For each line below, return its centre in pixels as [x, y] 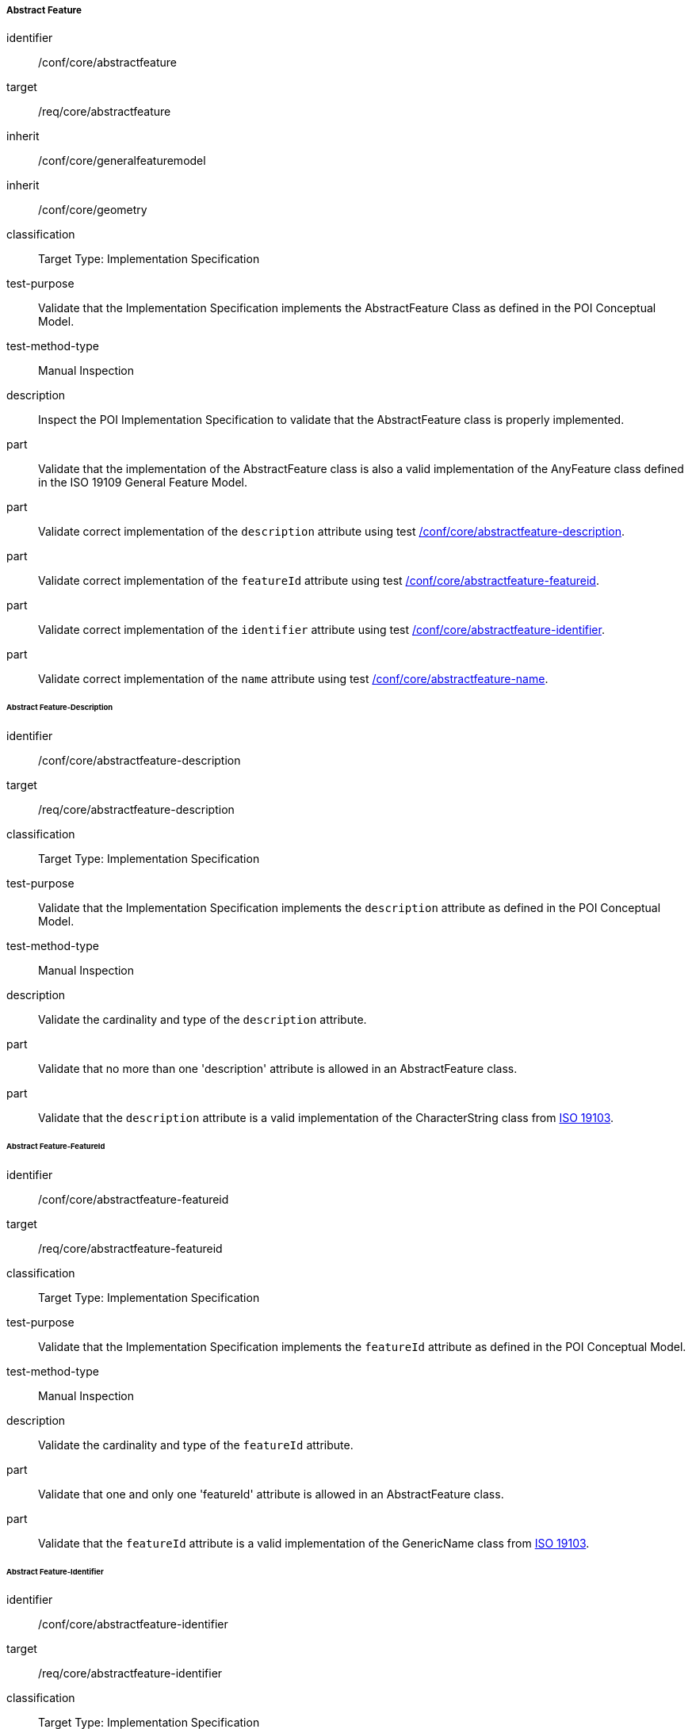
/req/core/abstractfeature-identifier [130, 1674]
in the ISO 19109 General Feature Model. [143, 483]
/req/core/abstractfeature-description [136, 810]
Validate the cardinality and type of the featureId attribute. [196, 1445]
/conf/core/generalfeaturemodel [122, 161]
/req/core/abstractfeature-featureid [130, 1248]
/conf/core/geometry [93, 210]
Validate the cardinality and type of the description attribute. [203, 1020]
